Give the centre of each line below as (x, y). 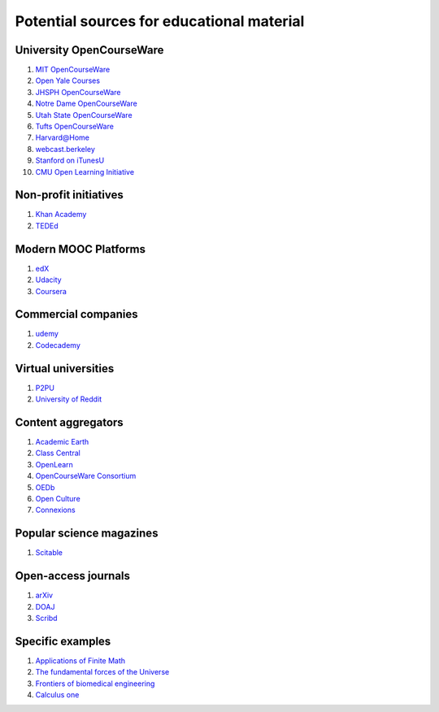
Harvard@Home (62, 137)
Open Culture (58, 499)
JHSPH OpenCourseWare (78, 92)
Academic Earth (62, 442)
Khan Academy (61, 215)
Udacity (48, 280)
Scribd (46, 618)
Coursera (51, 291)
